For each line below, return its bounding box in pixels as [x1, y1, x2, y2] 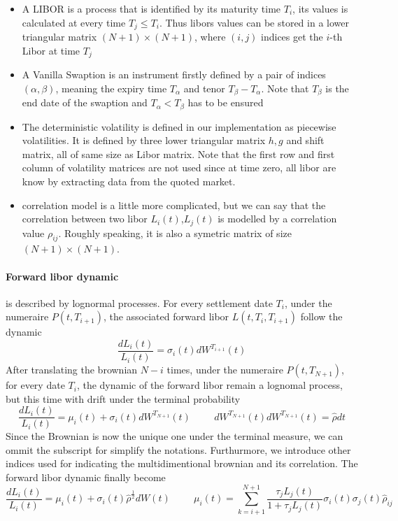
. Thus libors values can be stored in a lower [159, 15, 349, 29]
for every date [6, 378, 65, 392]
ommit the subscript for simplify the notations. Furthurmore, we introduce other [6, 442, 351, 457]
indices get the [261, 29, 323, 44]
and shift [286, 133, 325, 148]
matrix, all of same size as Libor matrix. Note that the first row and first [22, 146, 335, 161]
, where [194, 29, 226, 44]
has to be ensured [187, 95, 264, 110]
